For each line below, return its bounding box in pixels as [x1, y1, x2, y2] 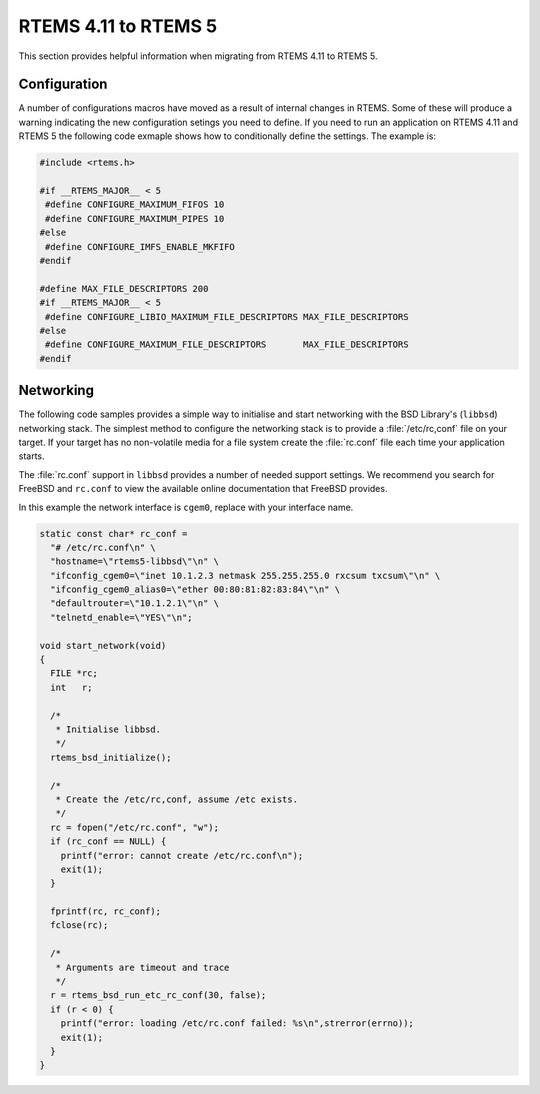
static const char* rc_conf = [39, 528, 188, 539]
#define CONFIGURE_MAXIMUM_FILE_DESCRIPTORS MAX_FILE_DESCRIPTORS [45, 339, 409, 350]
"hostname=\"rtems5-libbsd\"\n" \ [50, 556, 220, 567]
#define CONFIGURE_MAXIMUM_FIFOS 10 [45, 199, 225, 210]
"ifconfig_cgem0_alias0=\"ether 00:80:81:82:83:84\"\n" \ [50, 584, 341, 595]
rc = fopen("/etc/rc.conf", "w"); [50, 821, 220, 833]
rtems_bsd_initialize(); [50, 751, 172, 763]
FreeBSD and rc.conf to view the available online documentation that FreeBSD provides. [18, 483, 388, 495]
